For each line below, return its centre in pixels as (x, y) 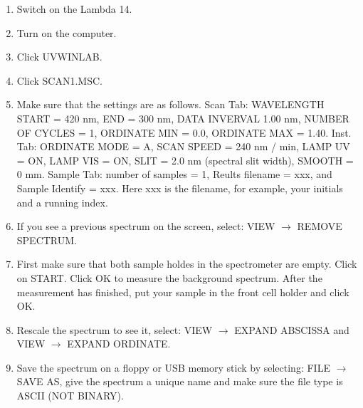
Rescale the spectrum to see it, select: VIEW (115, 329)
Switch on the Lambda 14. (74, 9)
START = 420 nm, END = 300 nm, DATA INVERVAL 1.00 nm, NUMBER (183, 118)
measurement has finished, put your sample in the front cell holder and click (183, 292)
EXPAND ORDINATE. (119, 344)
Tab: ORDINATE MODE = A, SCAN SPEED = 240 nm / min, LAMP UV (183, 146)
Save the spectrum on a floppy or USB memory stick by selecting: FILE (173, 367)
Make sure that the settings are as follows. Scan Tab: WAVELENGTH (170, 104)
